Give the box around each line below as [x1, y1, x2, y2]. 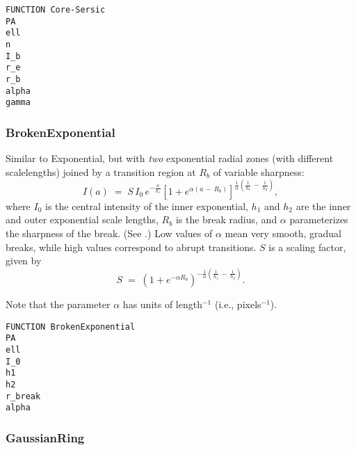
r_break [6, 391, 41, 401]
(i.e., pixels [214, 297, 261, 312]
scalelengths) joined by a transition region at [6, 164, 196, 179]
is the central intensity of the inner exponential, [45, 198, 248, 213]
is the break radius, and [175, 212, 277, 227]
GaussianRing [6, 428, 85, 446]
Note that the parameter [6, 297, 111, 312]
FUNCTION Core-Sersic [6, 5, 106, 15]
